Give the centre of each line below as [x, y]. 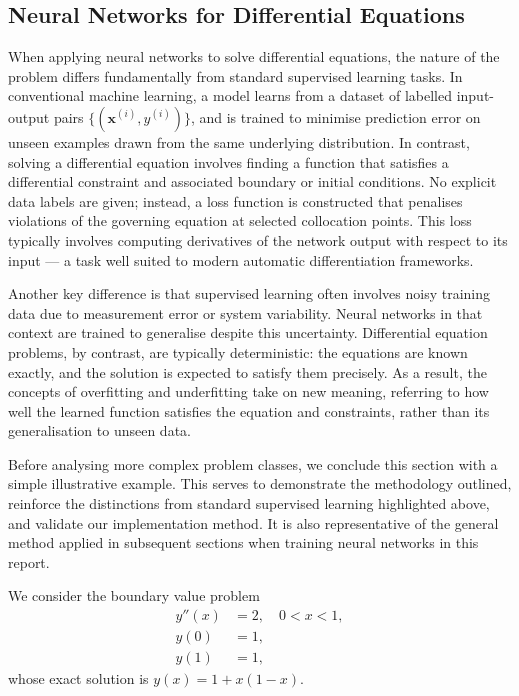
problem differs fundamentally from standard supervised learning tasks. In [235, 75]
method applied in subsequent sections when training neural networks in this [243, 542]
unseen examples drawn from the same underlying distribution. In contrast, [239, 141]
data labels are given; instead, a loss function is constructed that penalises [235, 200]
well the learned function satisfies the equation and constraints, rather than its [249, 410]
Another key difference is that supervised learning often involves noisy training [249, 293]
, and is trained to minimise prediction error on [335, 116]
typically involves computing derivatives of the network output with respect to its [258, 239]
